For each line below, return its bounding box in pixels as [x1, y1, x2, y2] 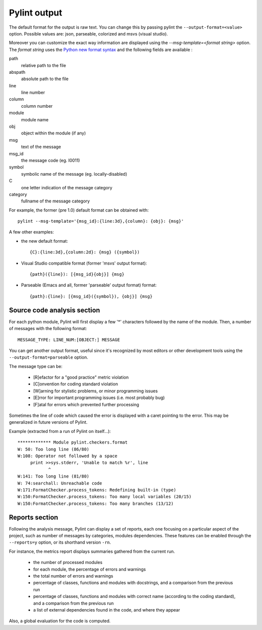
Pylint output [9, 7, 63, 18]
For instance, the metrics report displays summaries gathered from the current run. [9, 548, 175, 554]
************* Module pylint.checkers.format [17, 440, 128, 445]
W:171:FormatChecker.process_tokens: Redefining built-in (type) [17, 487, 177, 493]
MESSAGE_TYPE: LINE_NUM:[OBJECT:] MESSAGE [17, 337, 120, 342]
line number [21, 90, 45, 96]
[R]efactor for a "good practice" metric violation [33, 374, 129, 381]
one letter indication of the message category [21, 184, 113, 190]
